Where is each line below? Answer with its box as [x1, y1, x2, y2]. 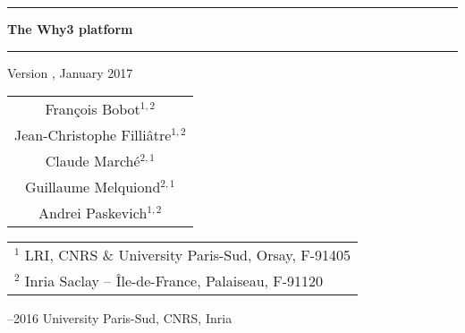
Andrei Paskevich [38, 202, 148, 224]
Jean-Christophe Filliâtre [14, 124, 172, 146]
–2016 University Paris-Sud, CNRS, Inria [7, 309, 232, 328]
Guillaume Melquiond [25, 176, 161, 198]
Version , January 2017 [7, 63, 133, 81]
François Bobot [45, 98, 140, 120]
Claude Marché [45, 150, 140, 172]
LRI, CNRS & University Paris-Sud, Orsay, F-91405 [24, 244, 351, 266]
